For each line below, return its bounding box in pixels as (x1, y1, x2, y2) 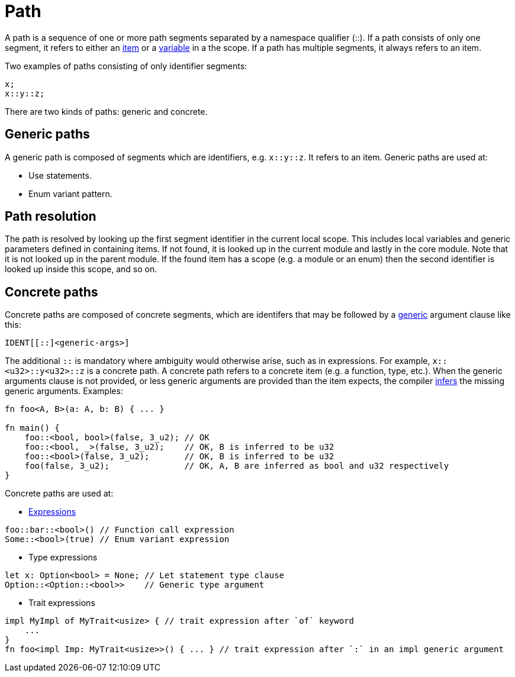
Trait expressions (28, 598, 95, 608)
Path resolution (5, 209, 96, 224)
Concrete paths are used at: (5, 488, 114, 499)
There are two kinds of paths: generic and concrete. (5, 106, 208, 117)
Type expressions (28, 552, 98, 563)
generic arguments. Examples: (5, 386, 123, 396)
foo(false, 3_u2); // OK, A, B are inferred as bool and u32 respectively (24, 461, 449, 471)
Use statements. (28, 170, 92, 180)
